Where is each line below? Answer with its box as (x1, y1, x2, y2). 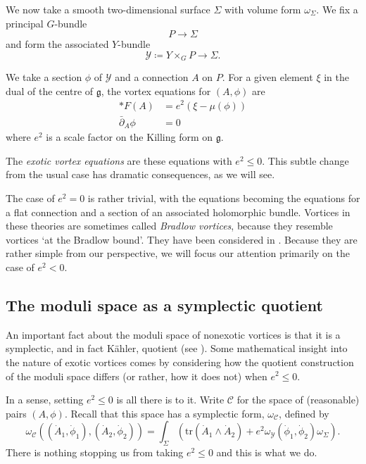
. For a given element (222, 70, 313, 84)
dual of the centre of (6, 83, 94, 98)
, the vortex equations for (101, 83, 211, 98)
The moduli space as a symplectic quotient (6, 294, 323, 315)
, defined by (279, 406, 329, 420)
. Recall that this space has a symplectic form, (64, 406, 265, 420)
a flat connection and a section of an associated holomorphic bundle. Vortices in (6, 204, 351, 219)
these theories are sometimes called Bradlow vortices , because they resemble (6, 218, 333, 233)
